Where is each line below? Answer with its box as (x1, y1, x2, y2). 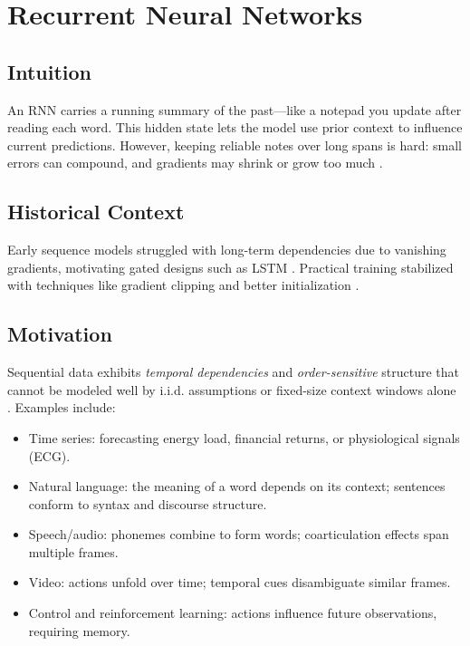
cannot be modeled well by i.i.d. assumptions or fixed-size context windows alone (7, 380, 456, 399)
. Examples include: (7, 398, 116, 417)
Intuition (7, 57, 91, 85)
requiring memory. (28, 621, 130, 640)
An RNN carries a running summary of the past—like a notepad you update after (7, 100, 462, 119)
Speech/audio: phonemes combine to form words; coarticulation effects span (28, 525, 449, 544)
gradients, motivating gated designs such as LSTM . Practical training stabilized (7, 257, 454, 276)
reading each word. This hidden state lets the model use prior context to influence (7, 118, 463, 137)
